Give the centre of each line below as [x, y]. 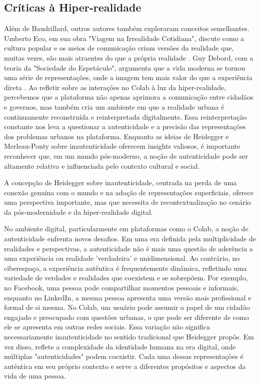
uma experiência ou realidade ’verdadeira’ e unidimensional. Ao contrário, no [122, 258]
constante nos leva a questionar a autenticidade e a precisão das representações [125, 126]
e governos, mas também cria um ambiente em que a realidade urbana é [114, 106]
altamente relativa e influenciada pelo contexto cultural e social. [102, 165]
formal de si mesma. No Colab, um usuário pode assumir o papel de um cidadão [127, 307]
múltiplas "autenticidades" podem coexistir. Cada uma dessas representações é [124, 356]
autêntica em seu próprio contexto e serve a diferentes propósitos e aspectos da [125, 366]
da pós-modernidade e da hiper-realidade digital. [78, 212]
